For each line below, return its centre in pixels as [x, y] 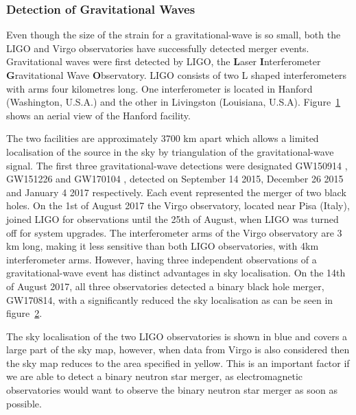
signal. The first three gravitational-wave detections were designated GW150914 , [177, 165]
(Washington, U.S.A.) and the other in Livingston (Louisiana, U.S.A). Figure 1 [174, 102]
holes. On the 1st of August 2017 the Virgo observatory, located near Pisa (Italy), [178, 205]
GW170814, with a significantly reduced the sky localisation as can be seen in [170, 299]
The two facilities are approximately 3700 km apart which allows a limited [163, 138]
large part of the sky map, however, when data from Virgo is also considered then [178, 349]
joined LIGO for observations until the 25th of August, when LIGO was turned [173, 218]
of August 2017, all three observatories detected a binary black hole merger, [165, 286]
